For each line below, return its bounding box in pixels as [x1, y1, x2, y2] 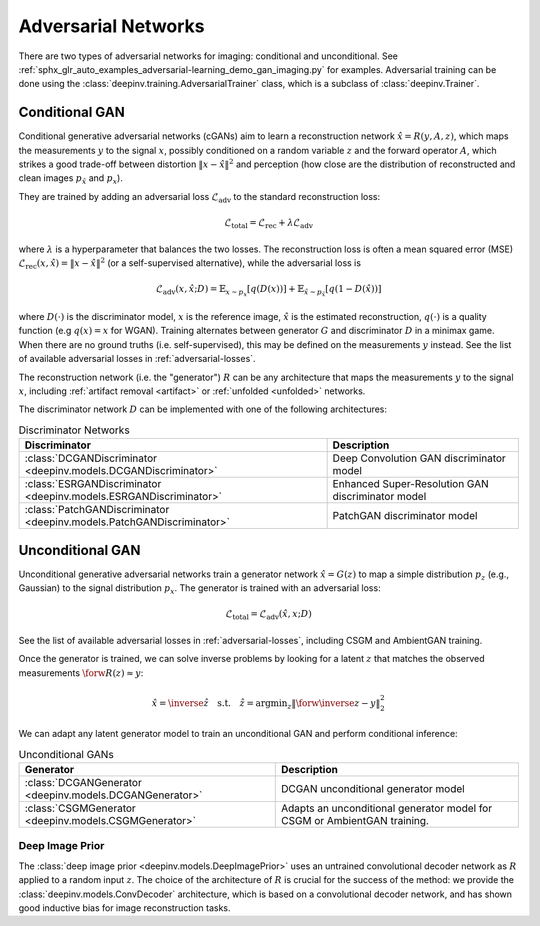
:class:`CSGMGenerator [24, 801, 137, 815]
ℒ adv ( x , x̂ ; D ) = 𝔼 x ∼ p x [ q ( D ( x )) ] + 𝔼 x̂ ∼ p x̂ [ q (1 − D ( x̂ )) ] [155, 283, 382, 299]
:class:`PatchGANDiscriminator [24, 503, 170, 517]
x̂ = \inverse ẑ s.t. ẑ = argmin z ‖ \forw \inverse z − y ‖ [151, 697, 381, 711]
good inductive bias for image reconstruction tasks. [18, 901, 231, 914]
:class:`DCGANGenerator [24, 775, 142, 789]
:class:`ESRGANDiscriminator [24, 477, 162, 491]
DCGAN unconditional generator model [281, 781, 465, 795]
